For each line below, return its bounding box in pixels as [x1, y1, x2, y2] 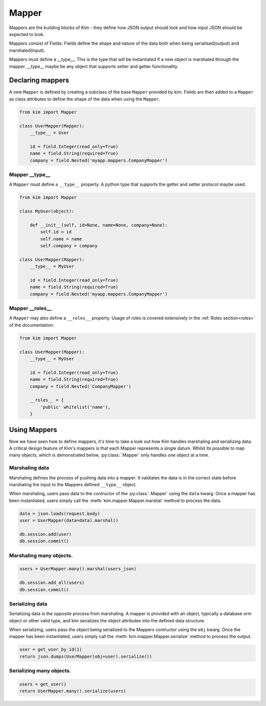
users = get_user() [19, 681, 66, 687]
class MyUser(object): [19, 208, 74, 214]
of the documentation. [9, 322, 54, 328]
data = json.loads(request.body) [19, 510, 100, 516]
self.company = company [40, 243, 98, 248]
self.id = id [40, 229, 72, 235]
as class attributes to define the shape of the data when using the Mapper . [9, 96, 161, 102]
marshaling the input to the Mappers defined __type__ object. [9, 481, 137, 487]
